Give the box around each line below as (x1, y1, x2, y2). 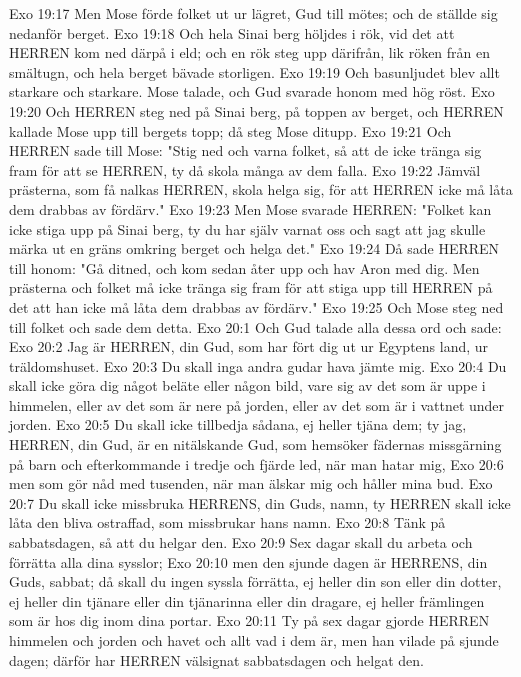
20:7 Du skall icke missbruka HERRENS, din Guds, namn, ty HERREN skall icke (9, 492, 511, 513)
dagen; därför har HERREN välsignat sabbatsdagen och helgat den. (9, 649, 424, 670)
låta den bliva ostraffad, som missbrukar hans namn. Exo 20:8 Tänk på (9, 512, 446, 533)
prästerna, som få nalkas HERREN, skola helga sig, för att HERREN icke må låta (9, 179, 513, 200)
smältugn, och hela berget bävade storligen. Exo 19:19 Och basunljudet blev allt (9, 61, 500, 82)
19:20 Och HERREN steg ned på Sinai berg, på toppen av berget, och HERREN (9, 100, 504, 121)
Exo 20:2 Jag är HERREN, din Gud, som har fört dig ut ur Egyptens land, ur (9, 336, 489, 357)
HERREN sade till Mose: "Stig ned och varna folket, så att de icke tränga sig (9, 140, 482, 161)
